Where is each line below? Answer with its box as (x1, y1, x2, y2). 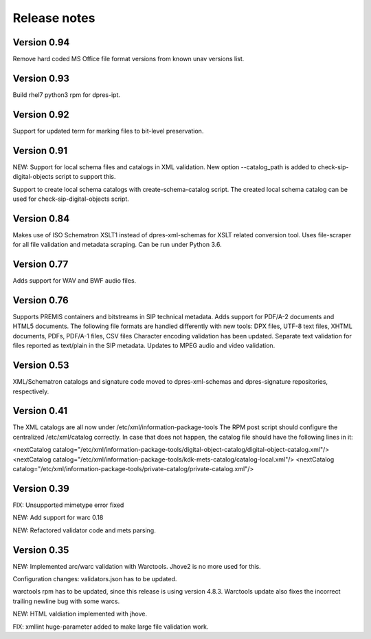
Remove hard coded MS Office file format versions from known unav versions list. (12, 55, 245, 63)
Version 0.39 (12, 482, 70, 495)
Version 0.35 (12, 544, 69, 556)
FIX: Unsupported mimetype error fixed (12, 501, 124, 509)
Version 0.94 (12, 36, 70, 48)
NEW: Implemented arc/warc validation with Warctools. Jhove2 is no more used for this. (12, 562, 261, 570)
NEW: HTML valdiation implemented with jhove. (12, 609, 148, 618)
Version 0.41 (12, 405, 68, 417)
